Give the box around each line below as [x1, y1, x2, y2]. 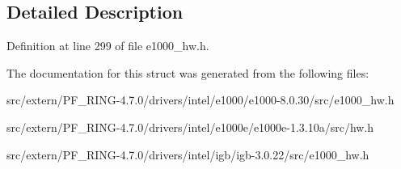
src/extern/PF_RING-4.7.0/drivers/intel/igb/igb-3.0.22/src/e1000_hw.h [6, 146, 369, 163]
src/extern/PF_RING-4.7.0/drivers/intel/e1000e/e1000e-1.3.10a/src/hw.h [6, 118, 374, 135]
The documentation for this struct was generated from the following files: [6, 64, 369, 81]
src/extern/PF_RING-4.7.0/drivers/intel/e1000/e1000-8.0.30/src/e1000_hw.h [6, 91, 395, 108]
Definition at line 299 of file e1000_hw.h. [6, 37, 209, 54]
